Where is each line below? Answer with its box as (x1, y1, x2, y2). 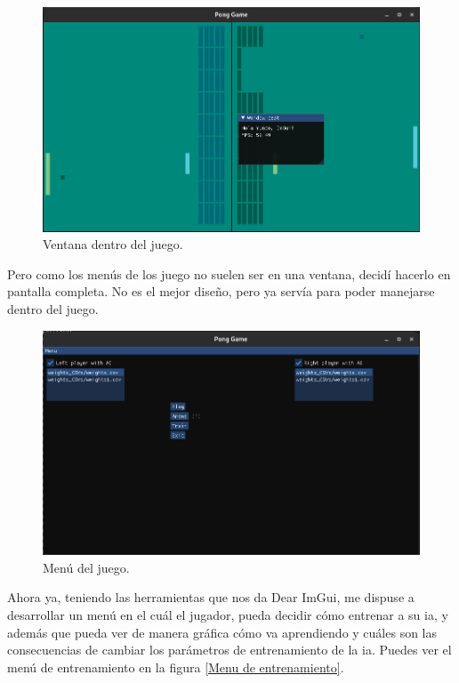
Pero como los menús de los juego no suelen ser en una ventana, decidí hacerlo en (7, 264, 451, 283)
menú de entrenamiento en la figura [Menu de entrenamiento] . (7, 657, 344, 676)
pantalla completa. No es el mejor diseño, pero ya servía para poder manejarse (7, 282, 435, 301)
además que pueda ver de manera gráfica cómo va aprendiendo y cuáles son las (7, 623, 438, 641)
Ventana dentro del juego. (43, 235, 183, 253)
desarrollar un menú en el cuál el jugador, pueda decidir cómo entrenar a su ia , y (7, 605, 448, 623)
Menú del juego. (43, 558, 130, 576)
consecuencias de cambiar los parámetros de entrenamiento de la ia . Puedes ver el (7, 640, 452, 659)
